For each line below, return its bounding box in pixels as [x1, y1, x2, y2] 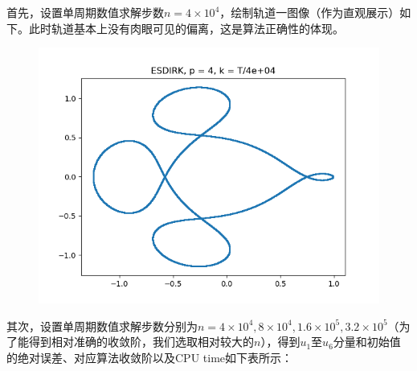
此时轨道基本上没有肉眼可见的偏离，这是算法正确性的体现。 [28, 19, 344, 36]
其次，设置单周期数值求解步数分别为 [6, 317, 198, 334]
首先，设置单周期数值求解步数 [6, 4, 164, 20]
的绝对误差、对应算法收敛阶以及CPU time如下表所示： [6, 348, 293, 365]
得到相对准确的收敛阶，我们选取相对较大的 [28, 333, 254, 350]
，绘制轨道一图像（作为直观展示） [219, 4, 400, 20]
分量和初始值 [333, 333, 401, 350]
